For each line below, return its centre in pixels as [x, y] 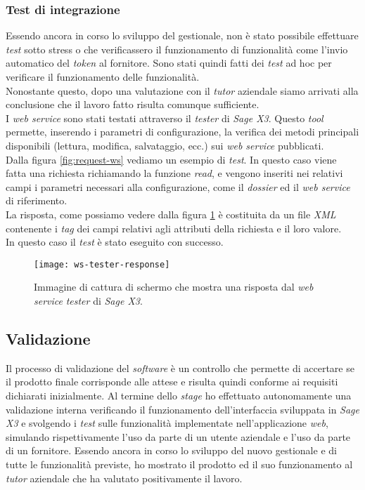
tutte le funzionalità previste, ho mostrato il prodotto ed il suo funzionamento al [179, 464]
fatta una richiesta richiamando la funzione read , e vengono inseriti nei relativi [174, 173]
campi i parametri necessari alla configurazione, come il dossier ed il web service [178, 186]
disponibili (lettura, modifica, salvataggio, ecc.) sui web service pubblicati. [165, 145]
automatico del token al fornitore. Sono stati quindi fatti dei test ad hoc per [169, 63]
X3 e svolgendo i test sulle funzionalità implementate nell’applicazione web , [167, 423]
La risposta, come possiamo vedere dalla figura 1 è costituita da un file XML [171, 214]
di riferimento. [37, 200]
